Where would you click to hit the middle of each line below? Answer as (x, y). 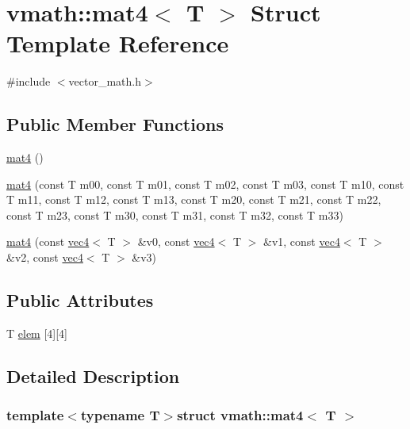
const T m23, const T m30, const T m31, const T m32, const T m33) (175, 214)
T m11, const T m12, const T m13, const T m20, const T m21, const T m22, (194, 199)
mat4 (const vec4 (48, 241)
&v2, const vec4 (45, 257)
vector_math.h (105, 81)
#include (29, 81)
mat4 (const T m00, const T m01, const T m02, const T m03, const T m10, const (205, 184)
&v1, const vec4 (302, 241)
